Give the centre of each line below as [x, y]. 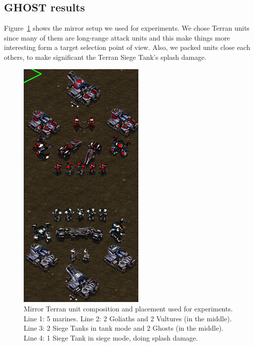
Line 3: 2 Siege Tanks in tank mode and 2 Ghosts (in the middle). [124, 328]
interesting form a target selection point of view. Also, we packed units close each [127, 47]
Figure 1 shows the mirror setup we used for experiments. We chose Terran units [127, 28]
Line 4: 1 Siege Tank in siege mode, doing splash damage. [111, 337]
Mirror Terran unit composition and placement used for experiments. [128, 309]
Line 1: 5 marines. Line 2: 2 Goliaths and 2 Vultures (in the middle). [128, 318]
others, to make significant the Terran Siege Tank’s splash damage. [105, 57]
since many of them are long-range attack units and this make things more [117, 37]
